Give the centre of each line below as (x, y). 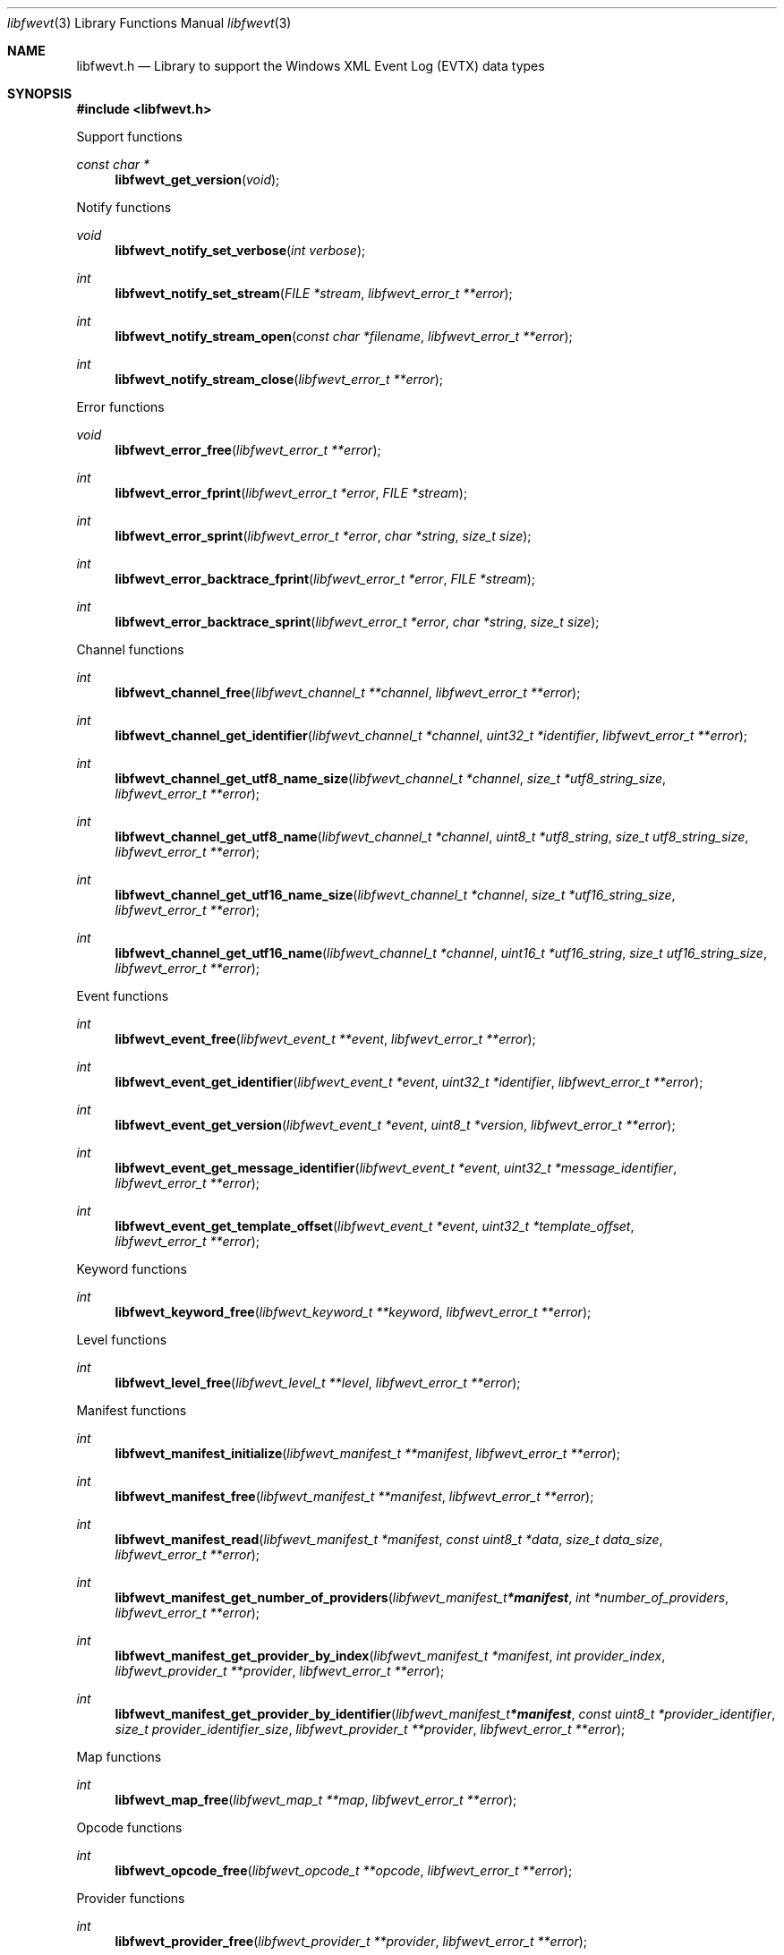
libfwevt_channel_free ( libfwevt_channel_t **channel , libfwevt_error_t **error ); (348, 692)
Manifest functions (132, 1410)
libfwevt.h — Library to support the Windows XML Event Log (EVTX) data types (311, 66)
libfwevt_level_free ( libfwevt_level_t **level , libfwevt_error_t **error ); (318, 1383)
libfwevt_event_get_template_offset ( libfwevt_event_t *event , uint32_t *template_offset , (375, 1226)
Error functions (120, 407)
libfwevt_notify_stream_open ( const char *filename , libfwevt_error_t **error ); (344, 336)
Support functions (129, 137)
